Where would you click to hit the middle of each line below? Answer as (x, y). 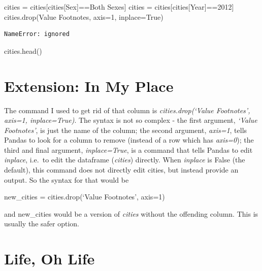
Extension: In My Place (89, 86)
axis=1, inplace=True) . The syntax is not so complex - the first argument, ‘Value (131, 120)
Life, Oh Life (50, 259)
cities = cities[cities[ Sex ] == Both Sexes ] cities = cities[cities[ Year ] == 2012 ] (119, 7)
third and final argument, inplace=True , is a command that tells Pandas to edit (128, 149)
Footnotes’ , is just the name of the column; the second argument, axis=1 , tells (126, 130)
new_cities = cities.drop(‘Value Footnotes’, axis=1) (85, 197)
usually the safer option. (42, 224)
